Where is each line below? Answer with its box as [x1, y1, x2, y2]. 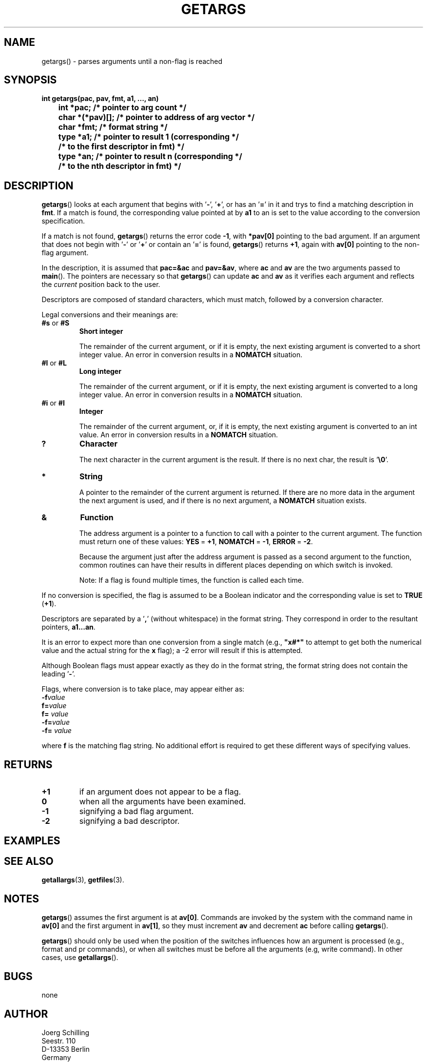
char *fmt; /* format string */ [58, 122, 168, 132]
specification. [41, 217, 85, 225]
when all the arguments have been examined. [79, 797, 246, 807]
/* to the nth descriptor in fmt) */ [58, 161, 181, 171]
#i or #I [41, 399, 65, 408]
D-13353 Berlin [41, 1044, 90, 1053]
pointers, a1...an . [41, 623, 96, 632]
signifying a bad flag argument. [79, 806, 194, 817]
